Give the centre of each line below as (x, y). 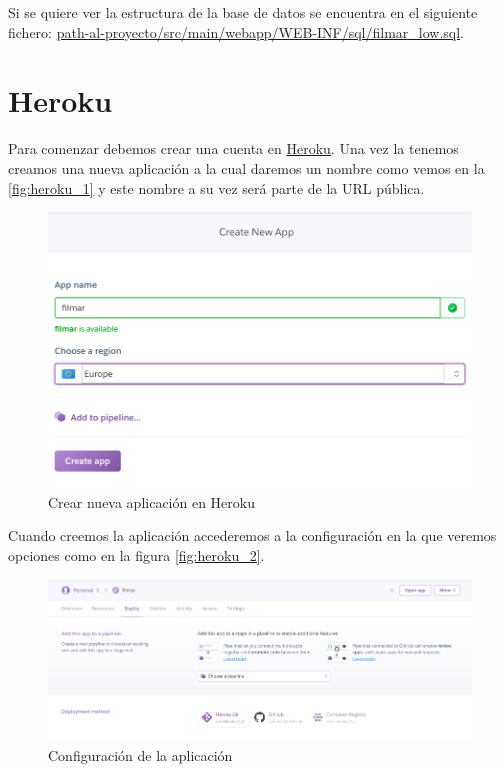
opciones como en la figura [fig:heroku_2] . (136, 554)
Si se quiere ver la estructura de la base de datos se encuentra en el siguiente (243, 12)
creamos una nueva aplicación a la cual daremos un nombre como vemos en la (246, 167)
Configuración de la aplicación (140, 754)
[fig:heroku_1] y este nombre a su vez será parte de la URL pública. (216, 187)
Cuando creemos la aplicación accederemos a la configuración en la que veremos (252, 535)
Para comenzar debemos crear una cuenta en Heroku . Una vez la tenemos (233, 148)
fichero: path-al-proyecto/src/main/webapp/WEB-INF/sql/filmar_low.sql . (236, 31)
